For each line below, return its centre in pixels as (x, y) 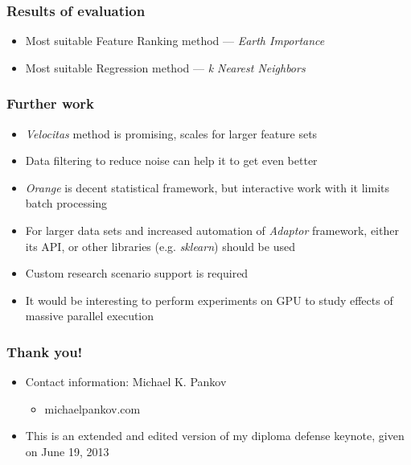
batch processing (66, 203)
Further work (51, 103)
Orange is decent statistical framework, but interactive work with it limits (208, 187)
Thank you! (45, 351)
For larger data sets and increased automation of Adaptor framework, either (212, 230)
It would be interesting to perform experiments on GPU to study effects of (209, 300)
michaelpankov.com (92, 408)
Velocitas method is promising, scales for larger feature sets (171, 133)
